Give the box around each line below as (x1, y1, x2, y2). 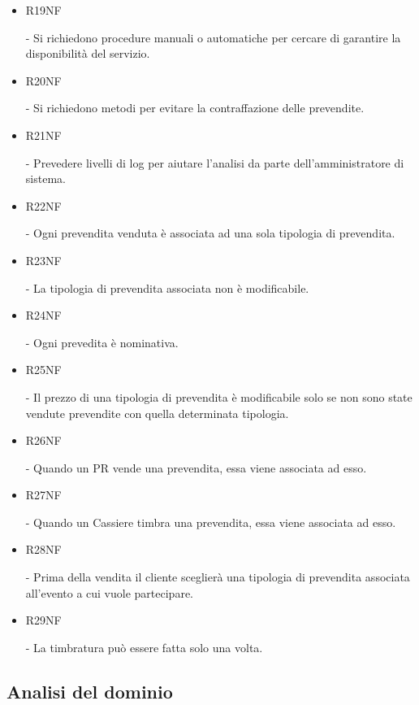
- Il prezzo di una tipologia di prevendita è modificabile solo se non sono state (25, 388, 413, 405)
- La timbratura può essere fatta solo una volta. (25, 638, 263, 655)
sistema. (25, 170, 66, 187)
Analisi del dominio (6, 678, 173, 703)
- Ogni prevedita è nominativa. (25, 333, 179, 350)
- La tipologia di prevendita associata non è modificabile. (25, 279, 309, 296)
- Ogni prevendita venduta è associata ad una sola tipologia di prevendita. (25, 224, 395, 242)
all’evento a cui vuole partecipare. (25, 584, 193, 601)
